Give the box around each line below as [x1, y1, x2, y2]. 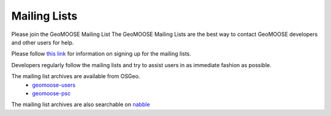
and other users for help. [11, 38, 74, 46]
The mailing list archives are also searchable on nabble [11, 101, 150, 108]
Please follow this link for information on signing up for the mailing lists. [11, 50, 191, 57]
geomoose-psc [32, 89, 71, 97]
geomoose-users [32, 81, 76, 89]
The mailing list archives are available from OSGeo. [11, 73, 140, 80]
